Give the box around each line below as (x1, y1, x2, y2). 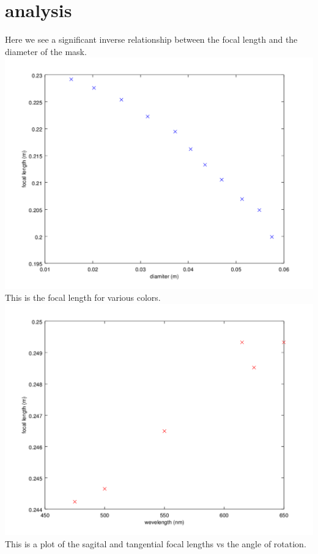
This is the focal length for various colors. (5, 291, 161, 304)
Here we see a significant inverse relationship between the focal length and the (5, 33, 298, 46)
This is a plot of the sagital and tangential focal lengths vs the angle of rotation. (5, 537, 306, 550)
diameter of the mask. (5, 45, 87, 57)
